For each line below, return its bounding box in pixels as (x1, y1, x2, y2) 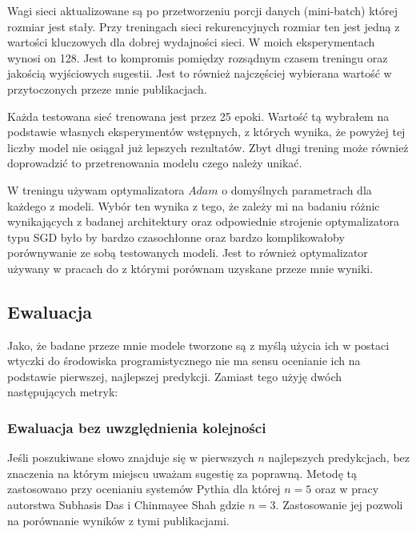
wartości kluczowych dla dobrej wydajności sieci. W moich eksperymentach (7, 34, 375, 50)
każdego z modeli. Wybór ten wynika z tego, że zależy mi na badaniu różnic (7, 197, 380, 214)
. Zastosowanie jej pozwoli (275, 496, 403, 513)
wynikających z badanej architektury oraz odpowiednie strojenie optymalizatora (7, 213, 399, 230)
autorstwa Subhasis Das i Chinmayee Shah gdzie (7, 496, 245, 513)
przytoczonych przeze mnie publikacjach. (7, 80, 207, 97)
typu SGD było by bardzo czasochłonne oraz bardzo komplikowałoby (7, 228, 345, 245)
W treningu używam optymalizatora (7, 181, 185, 198)
